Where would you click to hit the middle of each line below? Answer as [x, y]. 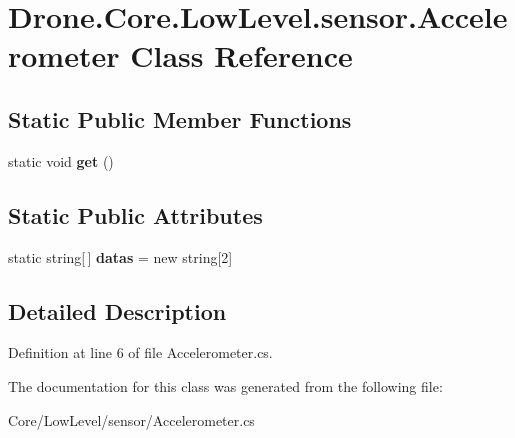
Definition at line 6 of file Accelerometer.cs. [140, 352]
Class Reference [241, 55]
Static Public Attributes [135, 214]
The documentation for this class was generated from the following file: [225, 385]
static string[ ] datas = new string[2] [120, 256]
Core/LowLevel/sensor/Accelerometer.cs [131, 419]
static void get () [61, 160]
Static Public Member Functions [180, 118]
